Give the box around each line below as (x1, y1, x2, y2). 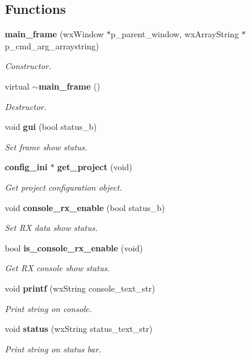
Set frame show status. (5, 140, 88, 153)
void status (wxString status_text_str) (5, 322, 153, 335)
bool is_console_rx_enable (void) (5, 241, 143, 254)
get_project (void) (57, 161, 132, 173)
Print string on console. (5, 302, 92, 315)
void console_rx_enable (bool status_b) (5, 201, 165, 213)
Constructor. (5, 60, 52, 72)
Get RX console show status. (5, 262, 110, 274)
